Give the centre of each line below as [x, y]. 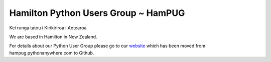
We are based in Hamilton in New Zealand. [53, 37]
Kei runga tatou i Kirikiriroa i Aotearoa [48, 28]
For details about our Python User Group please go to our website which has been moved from [107, 46]
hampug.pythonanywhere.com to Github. [52, 53]
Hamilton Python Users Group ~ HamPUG [97, 13]
